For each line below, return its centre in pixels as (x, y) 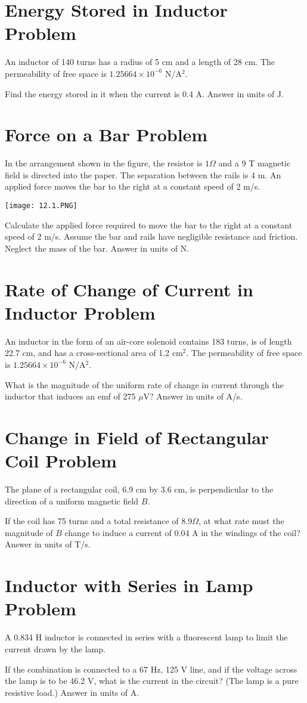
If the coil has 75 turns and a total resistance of (92, 521)
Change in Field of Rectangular (137, 437)
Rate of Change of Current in (129, 289)
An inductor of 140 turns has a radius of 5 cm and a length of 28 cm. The (140, 62)
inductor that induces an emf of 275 (70, 396)
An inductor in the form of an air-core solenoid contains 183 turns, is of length (148, 341)
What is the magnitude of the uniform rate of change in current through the (144, 384)
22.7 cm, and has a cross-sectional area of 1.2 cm (94, 353)
